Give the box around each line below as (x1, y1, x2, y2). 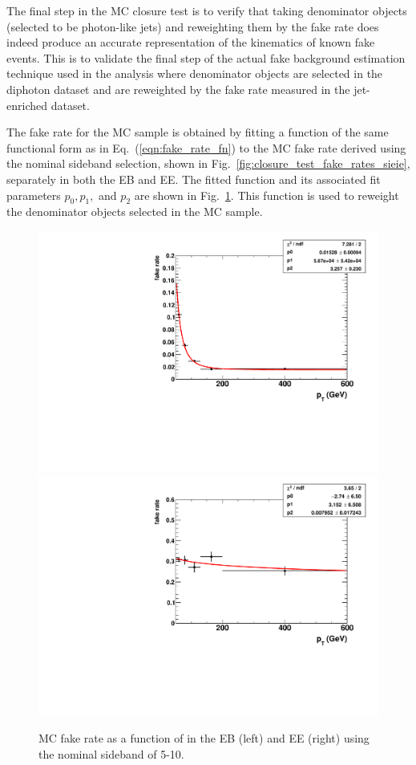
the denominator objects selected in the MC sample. (6, 203, 263, 220)
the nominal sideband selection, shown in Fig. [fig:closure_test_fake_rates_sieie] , (6, 155, 410, 172)
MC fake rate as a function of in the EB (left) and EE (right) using (38, 730, 370, 747)
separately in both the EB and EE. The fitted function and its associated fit (6, 170, 381, 187)
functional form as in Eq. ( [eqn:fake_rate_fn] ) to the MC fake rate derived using (6, 139, 406, 156)
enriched (6, 96, 47, 113)
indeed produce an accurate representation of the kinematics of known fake (6, 34, 375, 51)
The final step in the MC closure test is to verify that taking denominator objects (6, 2, 407, 18)
